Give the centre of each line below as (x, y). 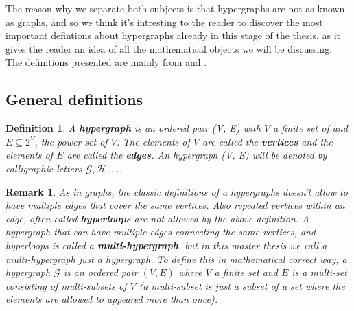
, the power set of (71, 141)
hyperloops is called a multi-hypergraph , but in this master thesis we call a (166, 245)
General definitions (74, 99)
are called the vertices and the (267, 141)
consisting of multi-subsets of (66, 285)
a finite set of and (310, 128)
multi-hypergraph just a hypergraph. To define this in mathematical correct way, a (176, 258)
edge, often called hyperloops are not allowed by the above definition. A (157, 218)
